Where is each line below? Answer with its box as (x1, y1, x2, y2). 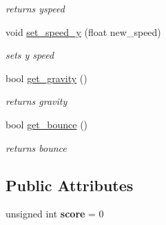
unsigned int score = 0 (6, 206, 104, 221)
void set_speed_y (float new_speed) (6, 24, 161, 39)
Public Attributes (6, 174, 134, 195)
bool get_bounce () (6, 117, 88, 131)
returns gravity (6, 94, 68, 108)
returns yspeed (6, 1, 65, 15)
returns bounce (6, 140, 67, 155)
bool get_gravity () (6, 70, 87, 85)
